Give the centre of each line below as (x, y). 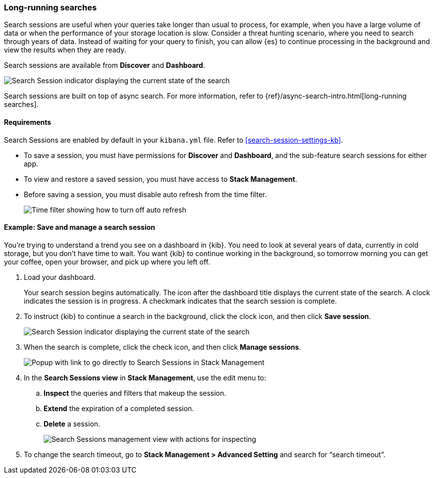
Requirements (28, 122)
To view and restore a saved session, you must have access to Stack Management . (161, 179)
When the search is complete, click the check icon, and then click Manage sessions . (163, 347)
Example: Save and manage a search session (80, 227)
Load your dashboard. (60, 277)
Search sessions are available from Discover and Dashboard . (105, 65)
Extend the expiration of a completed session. (119, 408)
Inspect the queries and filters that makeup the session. (135, 393)
